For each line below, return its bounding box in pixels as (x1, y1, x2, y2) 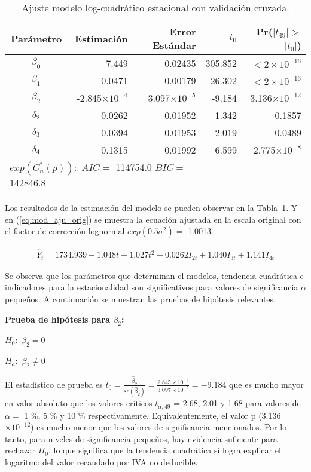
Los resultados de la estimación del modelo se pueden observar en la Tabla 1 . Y (5, 201, 298, 213)
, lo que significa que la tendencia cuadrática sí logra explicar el (48, 444, 281, 456)
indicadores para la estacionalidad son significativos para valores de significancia (5, 281, 298, 293)
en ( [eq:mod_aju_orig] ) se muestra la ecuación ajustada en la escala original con (5, 213, 301, 225)
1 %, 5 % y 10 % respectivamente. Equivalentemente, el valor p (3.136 (24, 409, 281, 421)
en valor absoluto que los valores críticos (5, 397, 153, 409)
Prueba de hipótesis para (5, 312, 111, 325)
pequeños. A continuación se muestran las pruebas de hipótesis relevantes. (5, 293, 276, 305)
